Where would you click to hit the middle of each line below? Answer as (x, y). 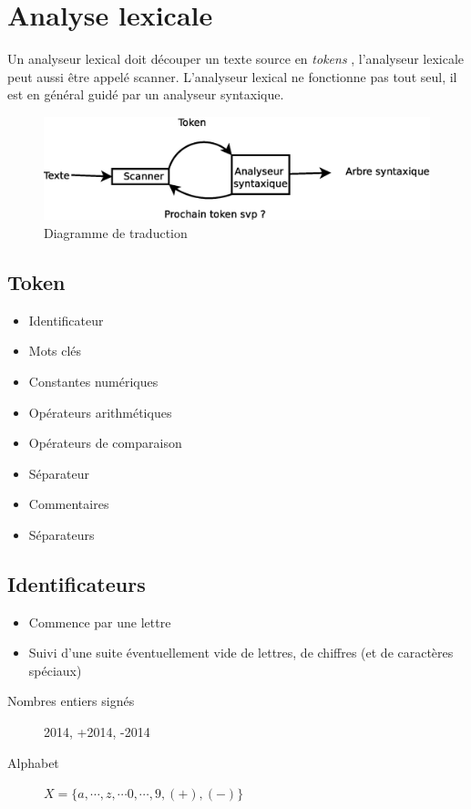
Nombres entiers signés (71, 701)
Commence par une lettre (100, 622)
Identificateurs (77, 583)
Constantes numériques (93, 381)
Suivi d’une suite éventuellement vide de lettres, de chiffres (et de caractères (241, 653)
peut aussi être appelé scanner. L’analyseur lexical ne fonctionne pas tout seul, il (232, 76)
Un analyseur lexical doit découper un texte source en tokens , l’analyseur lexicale (236, 59)
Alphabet (33, 762)
